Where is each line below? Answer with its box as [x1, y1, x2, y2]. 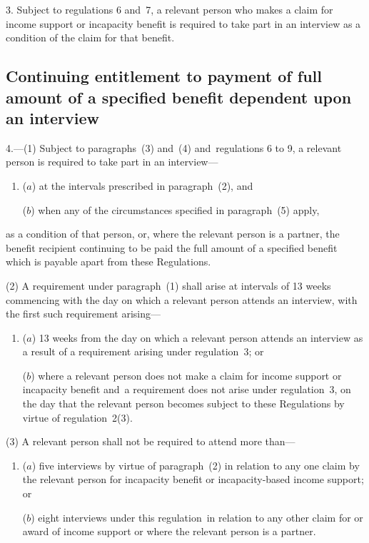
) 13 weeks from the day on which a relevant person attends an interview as [31, 330, 363, 345]
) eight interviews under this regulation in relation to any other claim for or [31, 509, 363, 524]
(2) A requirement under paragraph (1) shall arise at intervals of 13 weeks [6, 278, 331, 293]
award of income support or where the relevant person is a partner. [22, 524, 316, 539]
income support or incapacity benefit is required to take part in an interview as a [6, 16, 361, 31]
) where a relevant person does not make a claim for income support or [31, 367, 342, 382]
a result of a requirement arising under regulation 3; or [22, 344, 264, 359]
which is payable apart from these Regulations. [6, 254, 211, 269]
